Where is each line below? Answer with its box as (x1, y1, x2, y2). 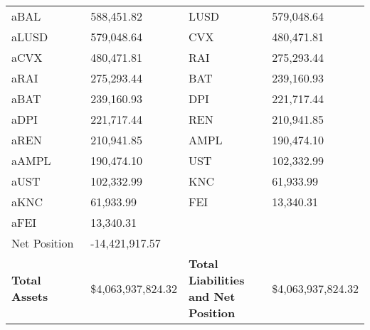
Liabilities (188, 272, 245, 288)
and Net (188, 288, 236, 304)
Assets (11, 288, 48, 304)
